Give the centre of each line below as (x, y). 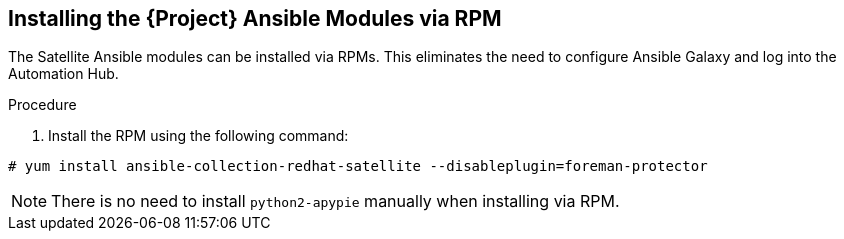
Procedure (42, 105)
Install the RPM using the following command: (198, 136)
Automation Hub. (63, 74)
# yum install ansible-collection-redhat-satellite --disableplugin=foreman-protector (358, 166)
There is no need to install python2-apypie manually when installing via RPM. (335, 201)
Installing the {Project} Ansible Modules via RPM (255, 18)
